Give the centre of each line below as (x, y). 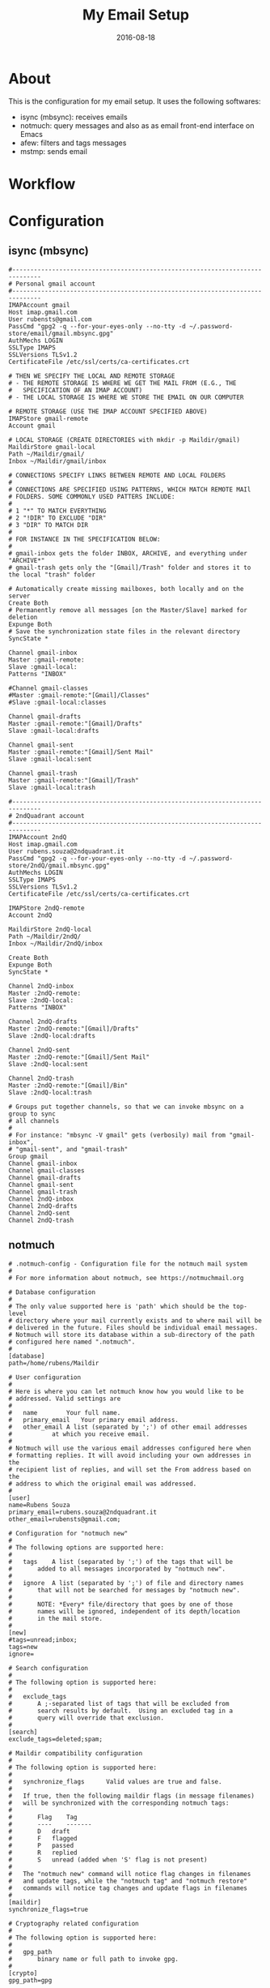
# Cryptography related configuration (74, 1923)
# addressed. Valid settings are (65, 1399)
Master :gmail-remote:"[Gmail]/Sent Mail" (81, 752)
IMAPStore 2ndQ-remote (46, 908)
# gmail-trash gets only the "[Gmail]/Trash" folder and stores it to (130, 568)
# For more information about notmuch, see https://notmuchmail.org (126, 1278)
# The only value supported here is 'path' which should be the (119, 1306)
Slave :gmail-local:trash (52, 787)
